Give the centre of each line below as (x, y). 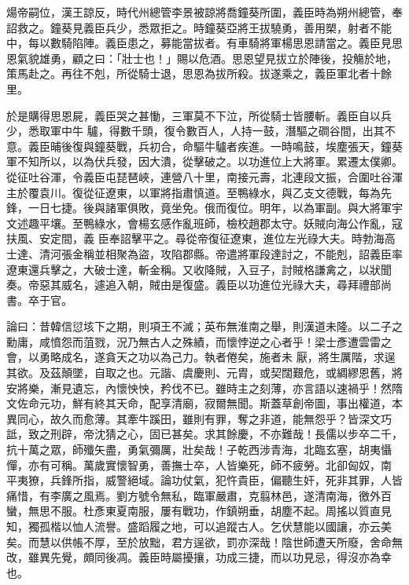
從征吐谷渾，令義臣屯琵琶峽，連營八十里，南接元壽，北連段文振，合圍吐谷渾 (204, 176)
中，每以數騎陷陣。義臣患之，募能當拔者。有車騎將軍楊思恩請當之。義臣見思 (204, 43)
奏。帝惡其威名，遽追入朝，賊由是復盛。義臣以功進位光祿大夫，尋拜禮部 (193, 285)
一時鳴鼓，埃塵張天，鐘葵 (336, 146)
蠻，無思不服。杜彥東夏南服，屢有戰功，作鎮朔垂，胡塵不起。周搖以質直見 (199, 511)
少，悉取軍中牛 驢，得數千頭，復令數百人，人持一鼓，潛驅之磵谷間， (184, 131)
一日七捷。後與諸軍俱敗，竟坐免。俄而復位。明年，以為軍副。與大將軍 (210, 208)
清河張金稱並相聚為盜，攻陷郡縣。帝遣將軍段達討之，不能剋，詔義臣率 (221, 253)
